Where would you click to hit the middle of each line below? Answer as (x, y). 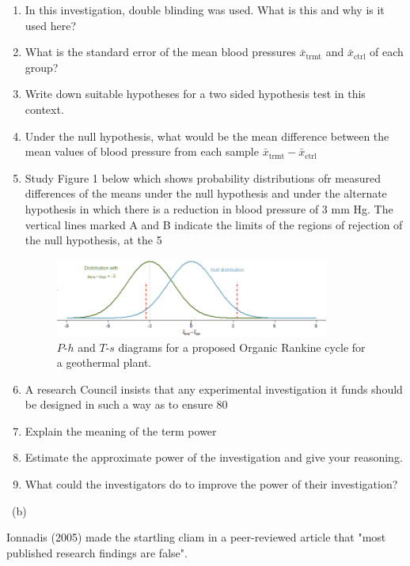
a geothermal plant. (104, 362)
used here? (51, 25)
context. (44, 109)
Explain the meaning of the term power (121, 430)
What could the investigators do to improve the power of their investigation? (211, 484)
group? (42, 67)
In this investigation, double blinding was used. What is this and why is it (205, 9)
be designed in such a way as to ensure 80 (126, 404)
